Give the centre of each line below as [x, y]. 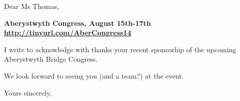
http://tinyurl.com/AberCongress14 [68, 33]
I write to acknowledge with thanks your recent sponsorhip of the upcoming [120, 49]
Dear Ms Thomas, [32, 6]
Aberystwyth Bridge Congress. [51, 59]
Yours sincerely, [28, 92]
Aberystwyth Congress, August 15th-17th [77, 23]
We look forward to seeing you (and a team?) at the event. [94, 75]
